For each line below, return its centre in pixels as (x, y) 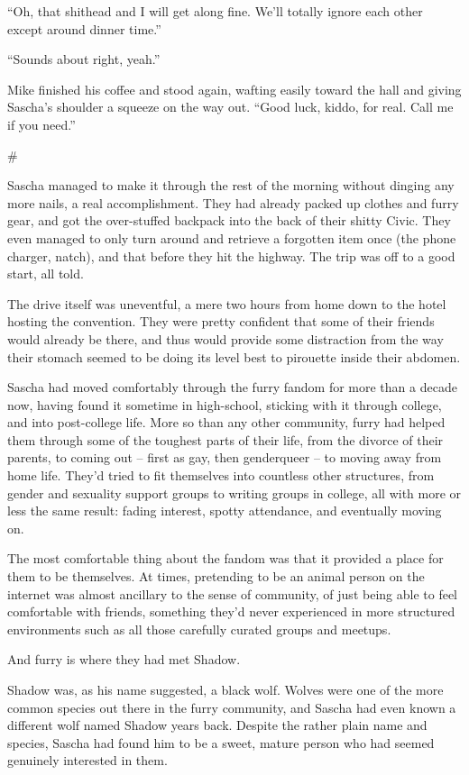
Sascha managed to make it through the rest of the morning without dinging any (231, 185)
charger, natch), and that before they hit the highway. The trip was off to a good (231, 255)
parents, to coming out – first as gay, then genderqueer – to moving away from (225, 457)
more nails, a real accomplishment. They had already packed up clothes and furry (233, 202)
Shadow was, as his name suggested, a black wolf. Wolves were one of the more (225, 689)
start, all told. (46, 274)
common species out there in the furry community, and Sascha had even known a (232, 707)
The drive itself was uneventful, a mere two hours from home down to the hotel (227, 303)
